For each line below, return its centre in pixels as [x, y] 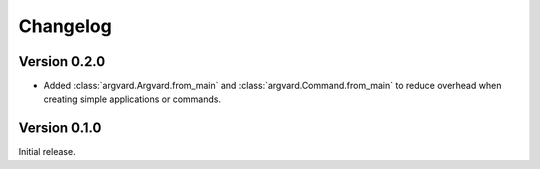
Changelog [65, 26]
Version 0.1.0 [60, 128]
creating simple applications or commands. [132, 99]
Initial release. [47, 152]
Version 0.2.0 [62, 61]
